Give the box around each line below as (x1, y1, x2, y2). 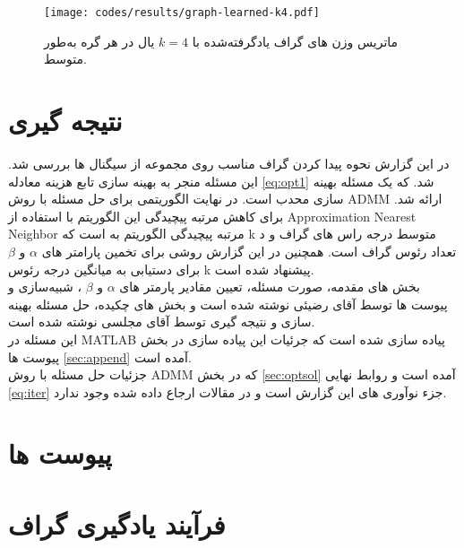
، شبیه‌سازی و (8, 277, 82, 296)
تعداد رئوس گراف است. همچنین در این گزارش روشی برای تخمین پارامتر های (41, 241, 457, 260)
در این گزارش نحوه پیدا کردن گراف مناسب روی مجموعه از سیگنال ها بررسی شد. (8, 153, 450, 172)
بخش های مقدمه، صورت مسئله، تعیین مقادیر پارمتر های (119, 277, 420, 296)
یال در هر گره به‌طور (44, 31, 155, 50)
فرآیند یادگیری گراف (8, 505, 226, 542)
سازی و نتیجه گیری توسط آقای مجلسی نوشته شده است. (8, 312, 315, 331)
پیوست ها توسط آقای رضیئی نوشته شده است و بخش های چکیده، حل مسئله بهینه (8, 294, 448, 313)
